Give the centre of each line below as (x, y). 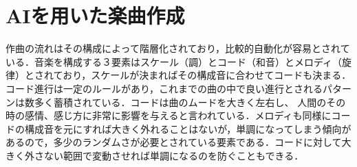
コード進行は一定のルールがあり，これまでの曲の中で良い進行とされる (164, 88)
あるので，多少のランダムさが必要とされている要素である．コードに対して (174, 142)
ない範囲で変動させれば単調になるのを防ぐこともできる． (174, 155)
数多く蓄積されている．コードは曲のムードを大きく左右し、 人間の (175, 102)
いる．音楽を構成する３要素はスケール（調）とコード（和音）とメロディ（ (174, 61)
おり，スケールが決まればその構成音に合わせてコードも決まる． (207, 75)
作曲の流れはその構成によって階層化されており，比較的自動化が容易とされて (178, 48)
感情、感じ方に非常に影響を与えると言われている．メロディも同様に (178, 115)
